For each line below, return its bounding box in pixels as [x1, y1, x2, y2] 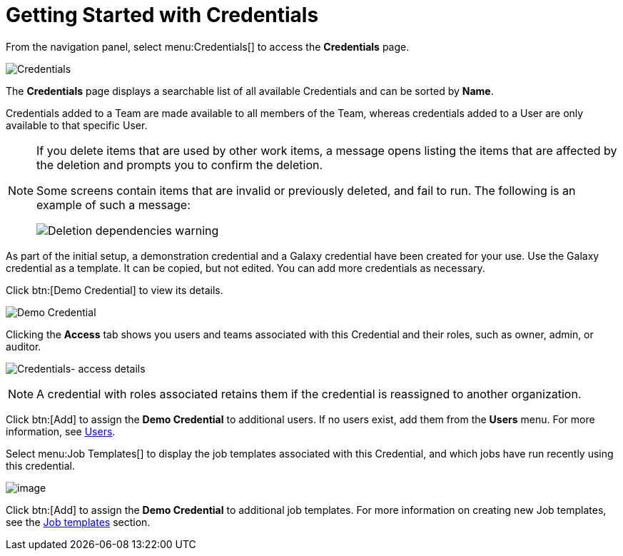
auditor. [6, 340, 41, 353]
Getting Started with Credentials [6, 3, 319, 27]
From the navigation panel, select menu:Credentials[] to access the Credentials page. [6, 40, 410, 53]
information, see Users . [6, 425, 116, 438]
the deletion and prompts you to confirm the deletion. [36, 157, 323, 172]
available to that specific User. [6, 118, 148, 131]
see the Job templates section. [6, 515, 151, 528]
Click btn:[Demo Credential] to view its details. [6, 283, 223, 296]
